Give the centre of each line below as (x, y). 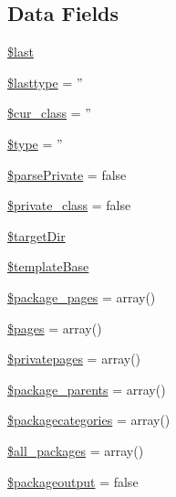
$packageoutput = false (73, 481)
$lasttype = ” (45, 82)
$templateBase (48, 266)
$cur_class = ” (49, 113)
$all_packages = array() (76, 450)
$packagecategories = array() (89, 420)
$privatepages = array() (74, 359)
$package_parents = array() (87, 389)
